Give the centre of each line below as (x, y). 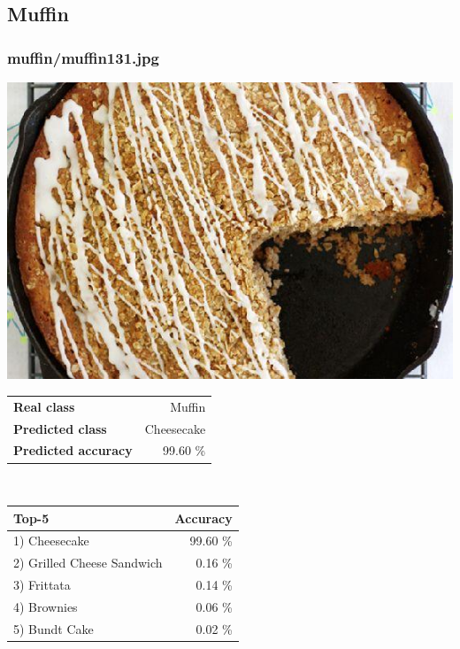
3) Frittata (42, 585)
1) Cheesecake (51, 541)
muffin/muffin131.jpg (83, 57)
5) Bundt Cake (54, 628)
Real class (44, 406)
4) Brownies (46, 606)
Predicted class (60, 428)
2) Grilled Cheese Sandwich (88, 563)
